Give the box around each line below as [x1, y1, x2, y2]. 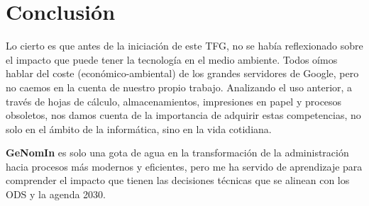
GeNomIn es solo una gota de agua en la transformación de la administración [6, 145, 349, 160]
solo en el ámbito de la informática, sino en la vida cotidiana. [6, 121, 272, 136]
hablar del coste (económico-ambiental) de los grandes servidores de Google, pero [6, 66, 359, 81]
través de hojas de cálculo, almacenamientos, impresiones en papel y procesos [6, 93, 342, 108]
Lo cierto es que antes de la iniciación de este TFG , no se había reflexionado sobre [6, 38, 363, 53]
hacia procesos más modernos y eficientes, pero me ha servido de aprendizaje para [6, 159, 363, 173]
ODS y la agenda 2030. [6, 187, 106, 202]
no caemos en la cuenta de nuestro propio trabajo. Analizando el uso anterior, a [6, 79, 353, 94]
